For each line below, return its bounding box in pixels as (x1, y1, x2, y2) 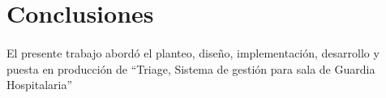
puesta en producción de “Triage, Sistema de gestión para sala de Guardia (6, 60, 375, 77)
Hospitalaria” (6, 76, 73, 93)
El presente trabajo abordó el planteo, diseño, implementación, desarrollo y (6, 44, 380, 61)
